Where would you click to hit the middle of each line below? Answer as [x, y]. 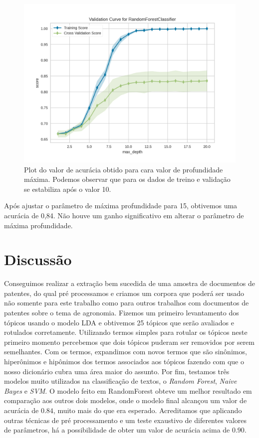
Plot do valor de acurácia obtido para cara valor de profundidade [124, 169]
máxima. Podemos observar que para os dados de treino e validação [127, 179]
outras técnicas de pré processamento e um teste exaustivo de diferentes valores [126, 420]
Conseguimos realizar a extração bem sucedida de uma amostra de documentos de [129, 283]
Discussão [38, 259]
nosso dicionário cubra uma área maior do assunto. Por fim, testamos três [117, 371]
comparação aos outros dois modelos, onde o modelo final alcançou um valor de [126, 400]
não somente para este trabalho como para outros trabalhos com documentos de [127, 303]
